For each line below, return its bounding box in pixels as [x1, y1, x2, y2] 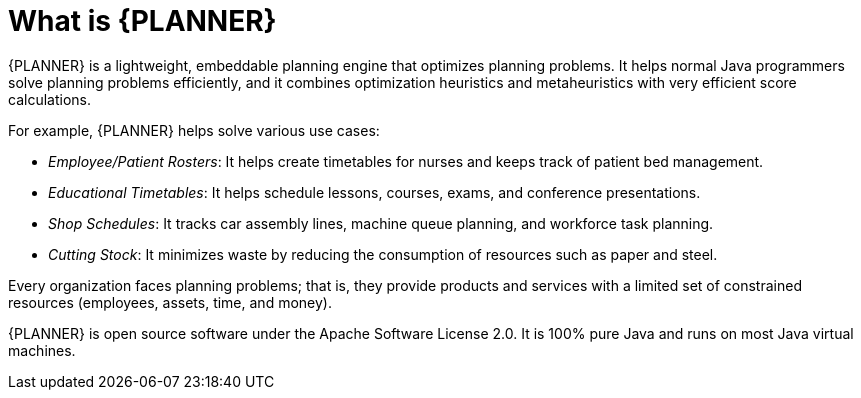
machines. [8, 341, 76, 359]
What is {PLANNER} [8, 4, 277, 38]
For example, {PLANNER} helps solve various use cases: [8, 121, 380, 139]
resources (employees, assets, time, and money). [8, 293, 332, 311]
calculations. [8, 90, 91, 108]
